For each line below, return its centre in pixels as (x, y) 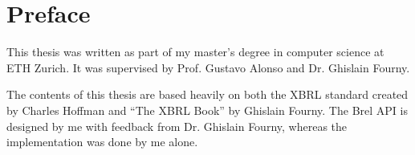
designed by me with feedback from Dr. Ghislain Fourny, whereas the (177, 126)
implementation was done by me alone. (102, 142)
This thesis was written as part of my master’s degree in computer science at (195, 52)
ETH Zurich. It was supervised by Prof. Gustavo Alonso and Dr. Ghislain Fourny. (208, 67)
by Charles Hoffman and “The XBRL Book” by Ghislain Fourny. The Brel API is (207, 110)
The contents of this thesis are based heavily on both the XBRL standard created (207, 94)
